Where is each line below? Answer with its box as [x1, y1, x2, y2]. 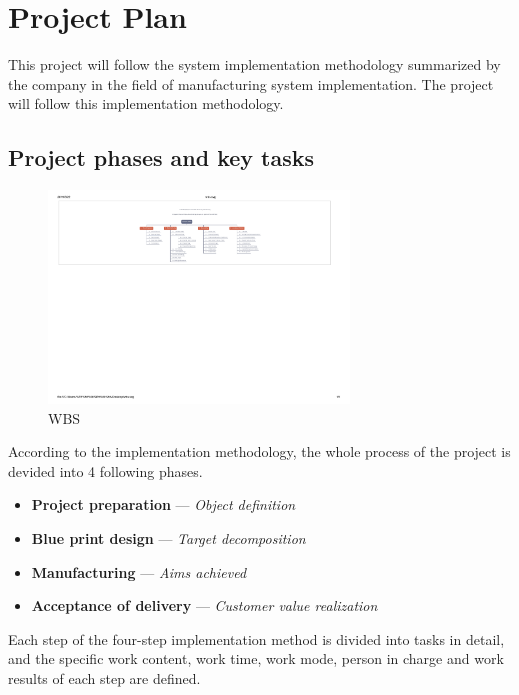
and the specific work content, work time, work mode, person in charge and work [8, 648, 504, 669]
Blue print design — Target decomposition [31, 528, 306, 549]
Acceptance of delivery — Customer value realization [31, 595, 378, 616]
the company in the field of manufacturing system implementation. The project [8, 73, 494, 94]
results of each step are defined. [8, 668, 201, 689]
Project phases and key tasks [8, 142, 315, 173]
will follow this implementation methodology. [8, 93, 284, 114]
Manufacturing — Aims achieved [31, 561, 247, 582]
